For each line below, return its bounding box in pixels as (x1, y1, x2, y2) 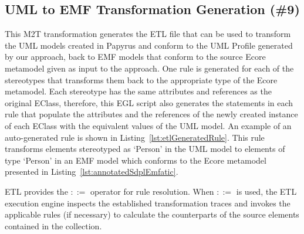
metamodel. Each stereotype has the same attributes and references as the (5, 85, 272, 97)
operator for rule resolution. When (90, 185, 214, 197)
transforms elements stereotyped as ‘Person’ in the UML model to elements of (5, 143, 285, 155)
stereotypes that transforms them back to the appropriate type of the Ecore (5, 73, 278, 86)
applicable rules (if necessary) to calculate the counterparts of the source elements (5, 208, 299, 221)
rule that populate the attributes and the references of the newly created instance (5, 108, 298, 120)
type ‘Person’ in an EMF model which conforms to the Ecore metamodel (5, 154, 266, 166)
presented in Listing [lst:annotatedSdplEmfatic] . (5, 165, 178, 178)
